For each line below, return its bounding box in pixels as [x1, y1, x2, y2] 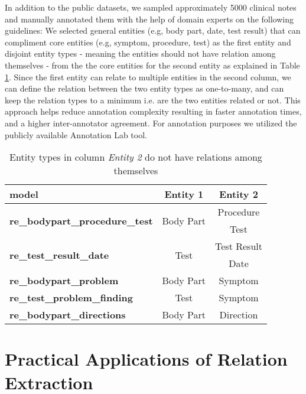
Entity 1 [164, 187, 204, 201]
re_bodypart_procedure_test [9, 213, 153, 227]
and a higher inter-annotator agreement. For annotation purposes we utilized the [5, 116, 297, 129]
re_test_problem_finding [9, 291, 134, 305]
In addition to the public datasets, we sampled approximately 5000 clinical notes [5, 1, 297, 13]
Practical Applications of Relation [5, 347, 288, 371]
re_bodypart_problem [9, 273, 119, 288]
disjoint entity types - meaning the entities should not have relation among [5, 47, 276, 60]
